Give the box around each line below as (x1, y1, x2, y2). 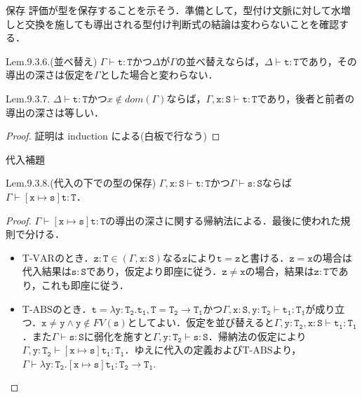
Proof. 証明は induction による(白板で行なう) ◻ (6, 128, 220, 143)
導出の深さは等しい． (6, 105, 104, 119)
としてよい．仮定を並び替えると (127, 315, 274, 330)
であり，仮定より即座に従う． (86, 264, 222, 278)
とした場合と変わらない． (100, 67, 218, 82)
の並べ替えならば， (175, 53, 264, 68)
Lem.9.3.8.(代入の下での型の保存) (6, 175, 156, 190)
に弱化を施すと (83, 328, 153, 343)
